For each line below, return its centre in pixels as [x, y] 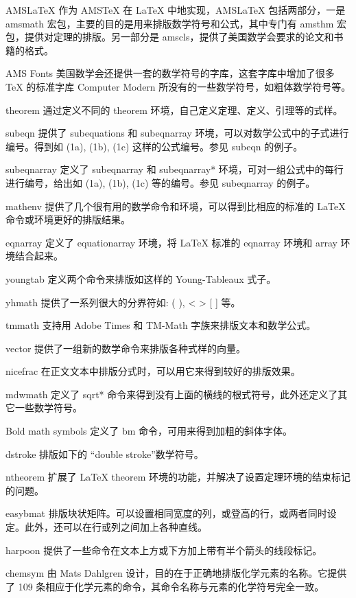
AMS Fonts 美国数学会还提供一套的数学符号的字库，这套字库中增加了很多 [170, 73]
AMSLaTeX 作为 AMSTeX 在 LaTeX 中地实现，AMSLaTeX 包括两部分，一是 [176, 10]
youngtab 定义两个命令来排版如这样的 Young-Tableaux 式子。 [141, 278]
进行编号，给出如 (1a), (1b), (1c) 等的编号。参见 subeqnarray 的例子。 [161, 182]
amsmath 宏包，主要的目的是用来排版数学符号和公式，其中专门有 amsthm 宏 [176, 23]
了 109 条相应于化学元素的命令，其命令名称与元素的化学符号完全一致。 [165, 586]
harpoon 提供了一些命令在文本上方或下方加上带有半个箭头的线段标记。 [164, 550]
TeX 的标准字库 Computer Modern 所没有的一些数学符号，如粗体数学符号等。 [178, 86]
